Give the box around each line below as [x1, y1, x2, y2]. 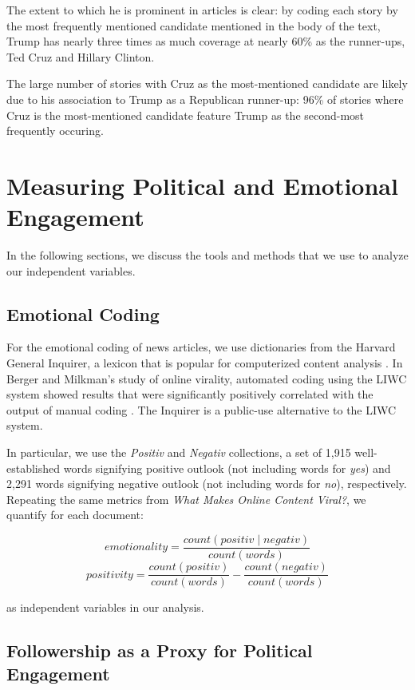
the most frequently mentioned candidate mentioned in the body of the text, [6, 17, 381, 34]
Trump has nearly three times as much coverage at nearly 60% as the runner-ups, [6, 33, 405, 50]
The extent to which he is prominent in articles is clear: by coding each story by [6, 2, 398, 18]
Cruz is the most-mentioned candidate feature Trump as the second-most [6, 106, 365, 123]
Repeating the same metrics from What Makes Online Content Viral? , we [6, 490, 366, 507]
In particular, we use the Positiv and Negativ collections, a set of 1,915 [6, 444, 351, 461]
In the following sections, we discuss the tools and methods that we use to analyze [6, 247, 409, 264]
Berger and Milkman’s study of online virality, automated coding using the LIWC [6, 370, 407, 387]
